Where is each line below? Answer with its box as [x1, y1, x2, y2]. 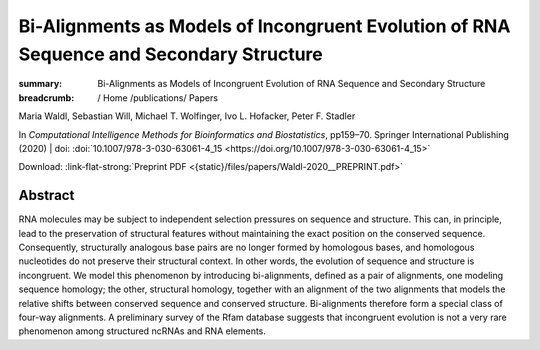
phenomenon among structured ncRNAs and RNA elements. [18, 325, 267, 337]
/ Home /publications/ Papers [97, 91, 219, 104]
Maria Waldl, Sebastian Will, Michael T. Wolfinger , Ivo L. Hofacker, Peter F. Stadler [18, 110, 356, 122]
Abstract [18, 187, 75, 204]
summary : [18, 78, 63, 90]
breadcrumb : [18, 91, 75, 104]
